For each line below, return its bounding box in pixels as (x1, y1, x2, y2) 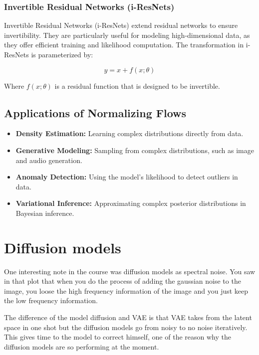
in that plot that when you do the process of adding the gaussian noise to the (4, 276, 241, 286)
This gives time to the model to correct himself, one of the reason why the (4, 332, 231, 342)
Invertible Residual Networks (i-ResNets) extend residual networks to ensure (4, 20, 238, 30)
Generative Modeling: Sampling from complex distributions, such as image (15, 145, 254, 155)
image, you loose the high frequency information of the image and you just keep (4, 285, 249, 296)
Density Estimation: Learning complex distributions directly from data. (15, 128, 244, 139)
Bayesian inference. (15, 207, 74, 218)
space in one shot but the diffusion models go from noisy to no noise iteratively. (4, 322, 248, 332)
